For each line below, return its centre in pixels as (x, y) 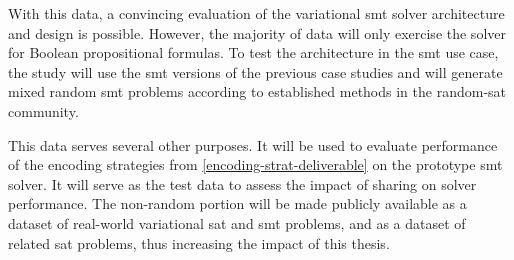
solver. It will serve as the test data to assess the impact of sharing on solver (242, 183)
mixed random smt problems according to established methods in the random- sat (257, 91)
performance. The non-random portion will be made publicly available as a (237, 203)
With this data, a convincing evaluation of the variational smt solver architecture (256, 13)
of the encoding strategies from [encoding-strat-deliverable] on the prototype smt (255, 164)
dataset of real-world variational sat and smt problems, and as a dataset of (237, 222)
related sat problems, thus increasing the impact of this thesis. (199, 242)
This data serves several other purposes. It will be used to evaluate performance (253, 144)
